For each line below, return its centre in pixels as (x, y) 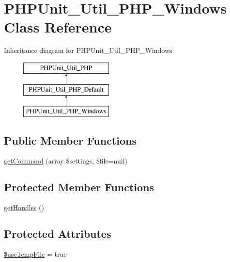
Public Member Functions (70, 140)
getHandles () (24, 207)
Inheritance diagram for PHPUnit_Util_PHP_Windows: (89, 50)
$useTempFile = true (35, 254)
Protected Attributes (58, 233)
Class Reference (58, 27)
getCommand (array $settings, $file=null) (66, 161)
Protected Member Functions (79, 187)
